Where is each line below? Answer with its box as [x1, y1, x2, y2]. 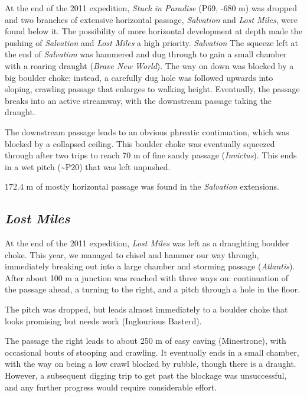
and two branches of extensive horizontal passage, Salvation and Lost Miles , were [5, 13, 298, 25]
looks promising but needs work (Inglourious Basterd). [5, 314, 202, 327]
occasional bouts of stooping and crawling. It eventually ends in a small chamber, [5, 346, 299, 358]
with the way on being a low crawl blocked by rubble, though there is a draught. [5, 357, 296, 370]
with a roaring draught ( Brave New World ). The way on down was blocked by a [5, 59, 294, 71]
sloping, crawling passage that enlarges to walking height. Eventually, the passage [5, 83, 300, 95]
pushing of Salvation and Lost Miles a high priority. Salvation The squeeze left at [5, 36, 299, 48]
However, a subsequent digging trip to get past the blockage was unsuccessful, [5, 369, 287, 382]
